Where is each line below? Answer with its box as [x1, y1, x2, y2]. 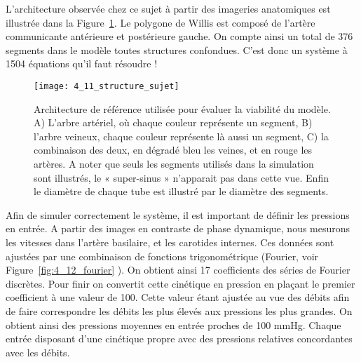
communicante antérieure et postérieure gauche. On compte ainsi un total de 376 [6, 29, 353, 43]
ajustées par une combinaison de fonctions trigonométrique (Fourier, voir [6, 248, 319, 263]
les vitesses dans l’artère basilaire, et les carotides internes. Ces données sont [6, 234, 334, 249]
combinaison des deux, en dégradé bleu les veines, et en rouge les [34, 142, 313, 157]
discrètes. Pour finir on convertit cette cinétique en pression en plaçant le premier [6, 276, 355, 290]
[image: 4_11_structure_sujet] [34, 81, 179, 91]
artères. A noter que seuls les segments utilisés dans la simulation [34, 156, 314, 170]
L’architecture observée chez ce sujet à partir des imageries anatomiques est [6, 1, 331, 15]
